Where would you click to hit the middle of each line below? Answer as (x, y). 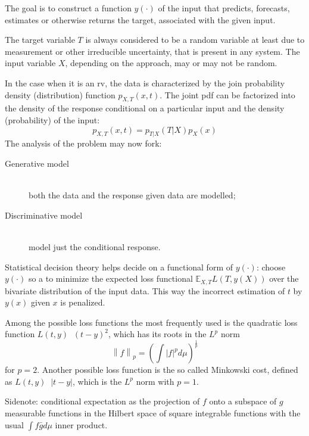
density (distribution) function (60, 94)
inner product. (81, 424)
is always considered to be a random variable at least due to (195, 40)
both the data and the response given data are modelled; (132, 195)
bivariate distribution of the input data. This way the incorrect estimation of (145, 290)
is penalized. (83, 302)
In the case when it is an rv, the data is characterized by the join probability (145, 82)
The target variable (40, 40)
